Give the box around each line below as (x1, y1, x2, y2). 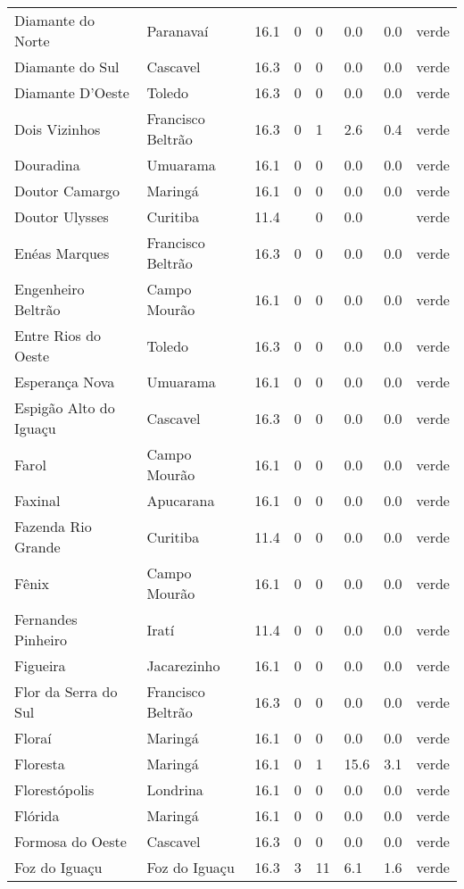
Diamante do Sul (14, 56, 120, 77)
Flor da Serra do (14, 681, 118, 702)
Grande (14, 536, 61, 557)
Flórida (14, 805, 60, 826)
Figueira (14, 655, 66, 676)
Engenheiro (14, 278, 85, 299)
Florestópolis (14, 779, 95, 800)
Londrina (146, 779, 203, 800)
